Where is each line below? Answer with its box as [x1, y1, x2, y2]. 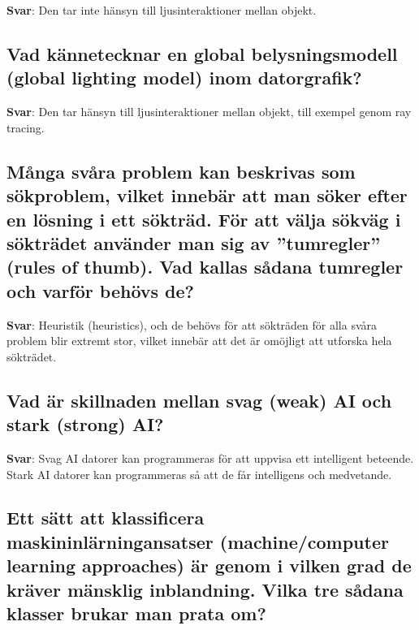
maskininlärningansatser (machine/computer [6, 529, 389, 554]
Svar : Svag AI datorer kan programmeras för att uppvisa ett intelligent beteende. [6, 449, 414, 466]
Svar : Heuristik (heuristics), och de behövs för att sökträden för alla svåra [6, 316, 377, 333]
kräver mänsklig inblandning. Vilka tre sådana [6, 576, 404, 602]
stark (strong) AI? [6, 412, 164, 437]
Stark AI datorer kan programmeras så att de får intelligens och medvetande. [6, 465, 392, 482]
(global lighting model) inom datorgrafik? [6, 65, 362, 90]
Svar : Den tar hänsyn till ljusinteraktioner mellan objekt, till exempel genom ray [6, 103, 412, 120]
